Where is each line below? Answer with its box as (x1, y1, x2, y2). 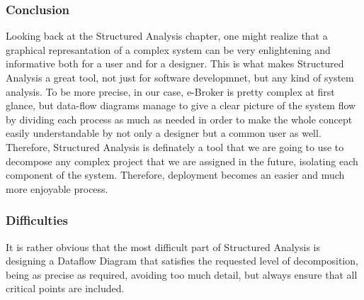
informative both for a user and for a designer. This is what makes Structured (6, 56, 344, 71)
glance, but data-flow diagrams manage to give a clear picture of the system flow (6, 98, 356, 113)
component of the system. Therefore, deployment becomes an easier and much (6, 167, 345, 182)
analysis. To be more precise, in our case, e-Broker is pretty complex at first (6, 84, 335, 99)
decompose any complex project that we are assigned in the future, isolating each (6, 153, 358, 168)
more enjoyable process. (6, 181, 108, 196)
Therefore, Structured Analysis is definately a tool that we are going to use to (6, 139, 344, 154)
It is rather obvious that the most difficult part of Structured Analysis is (6, 239, 321, 254)
